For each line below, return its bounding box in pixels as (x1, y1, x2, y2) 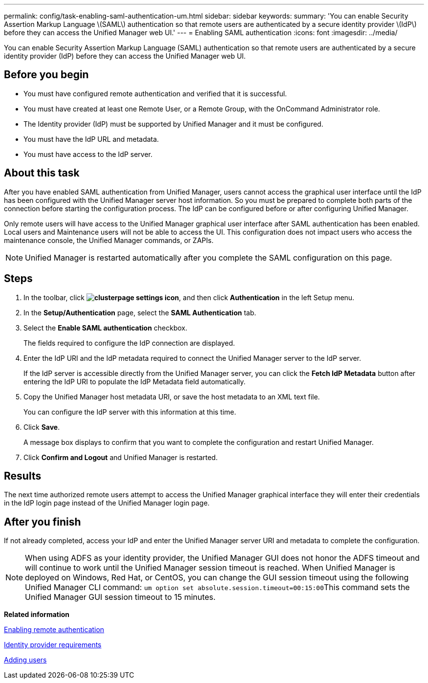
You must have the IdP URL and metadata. (23, 134, 159, 143)
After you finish (4, 515, 81, 528)
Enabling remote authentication (4, 625, 105, 634)
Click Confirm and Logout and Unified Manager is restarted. (23, 453, 218, 462)
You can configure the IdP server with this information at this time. (23, 407, 236, 416)
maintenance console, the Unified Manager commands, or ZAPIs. (4, 236, 214, 244)
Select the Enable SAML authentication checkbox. (23, 323, 188, 332)
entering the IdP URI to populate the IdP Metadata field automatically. (23, 377, 246, 386)
